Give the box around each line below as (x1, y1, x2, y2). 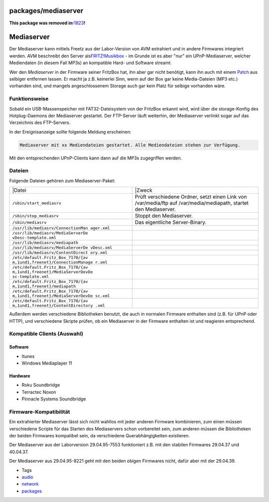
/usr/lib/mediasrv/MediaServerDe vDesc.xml (12, 245, 113, 251)
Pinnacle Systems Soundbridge (21, 396, 86, 402)
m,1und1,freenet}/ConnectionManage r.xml (12, 259, 108, 265)
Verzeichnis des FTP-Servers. (9, 120, 71, 125)
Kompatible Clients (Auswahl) (9, 330, 83, 337)
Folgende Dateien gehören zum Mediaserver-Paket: (9, 177, 116, 184)
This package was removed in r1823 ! (9, 20, 86, 26)
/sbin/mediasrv (12, 220, 47, 225)
